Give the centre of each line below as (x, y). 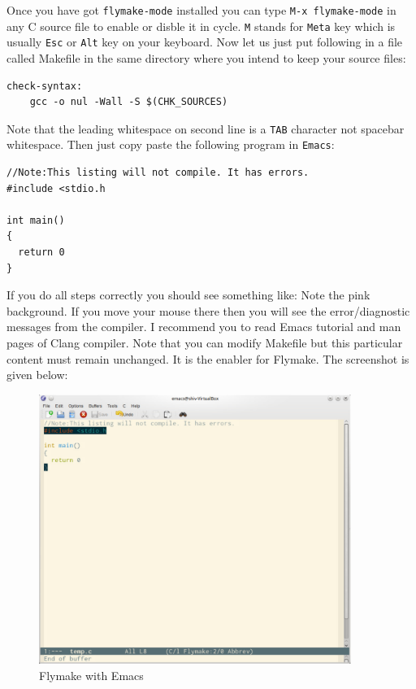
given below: (37, 375)
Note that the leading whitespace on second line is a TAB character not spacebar (206, 128)
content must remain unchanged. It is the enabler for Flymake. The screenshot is (208, 358)
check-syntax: (45, 86)
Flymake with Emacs (91, 675)
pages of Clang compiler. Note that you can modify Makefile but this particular (205, 342)
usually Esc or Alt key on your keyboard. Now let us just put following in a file (205, 42)
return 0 (41, 253)
